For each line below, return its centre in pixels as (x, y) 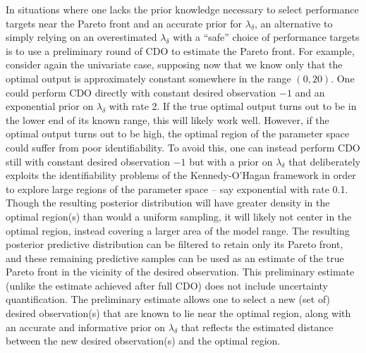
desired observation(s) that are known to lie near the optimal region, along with (178, 313)
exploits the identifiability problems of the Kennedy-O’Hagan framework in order (181, 175)
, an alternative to (294, 23)
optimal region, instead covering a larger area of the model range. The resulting (178, 230)
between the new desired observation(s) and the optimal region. (143, 341)
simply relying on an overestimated (81, 37)
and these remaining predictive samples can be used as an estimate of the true (175, 258)
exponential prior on (50, 106)
